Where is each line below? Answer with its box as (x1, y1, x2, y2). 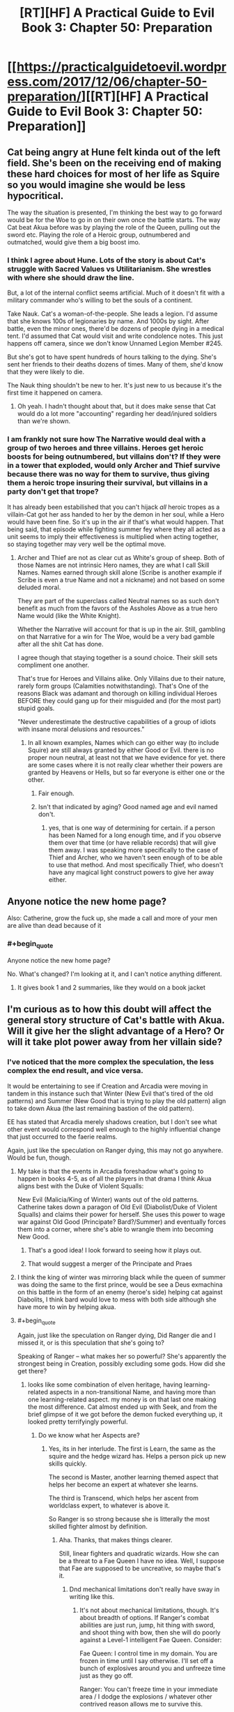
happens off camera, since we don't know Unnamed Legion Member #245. (7, 339, 223, 348)
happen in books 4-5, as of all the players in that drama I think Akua (17, 1174, 212, 1183)
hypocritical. (7, 190, 64, 202)
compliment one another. (17, 661, 89, 669)
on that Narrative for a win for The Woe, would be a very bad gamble (17, 632, 215, 640)
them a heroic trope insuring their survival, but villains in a (7, 478, 208, 488)
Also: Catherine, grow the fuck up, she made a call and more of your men (7, 914, 218, 922)
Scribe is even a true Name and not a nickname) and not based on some (17, 575, 225, 584)
